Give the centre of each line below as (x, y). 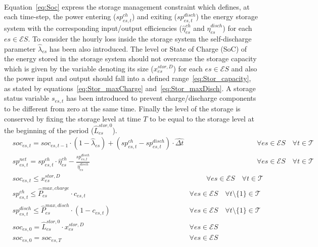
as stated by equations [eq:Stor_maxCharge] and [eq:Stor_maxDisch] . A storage (130, 88)
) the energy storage (227, 16)
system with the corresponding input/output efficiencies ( (93, 28)
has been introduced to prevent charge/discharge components (161, 98)
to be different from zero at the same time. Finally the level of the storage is (122, 108)
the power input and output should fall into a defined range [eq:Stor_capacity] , (128, 78)
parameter (20, 48)
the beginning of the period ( (49, 130)
